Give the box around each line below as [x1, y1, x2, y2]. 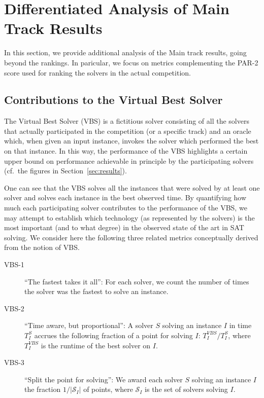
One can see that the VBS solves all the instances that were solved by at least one [4, 182, 260, 193]
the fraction [24, 384, 61, 394]
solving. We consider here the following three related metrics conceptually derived [4, 232, 258, 242]
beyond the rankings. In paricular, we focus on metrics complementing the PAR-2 [4, 57, 258, 67]
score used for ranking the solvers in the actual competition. [4, 67, 191, 78]
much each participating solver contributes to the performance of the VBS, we [4, 202, 247, 213]
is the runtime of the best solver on [41, 340, 151, 350]
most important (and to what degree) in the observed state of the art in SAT [4, 222, 244, 233]
